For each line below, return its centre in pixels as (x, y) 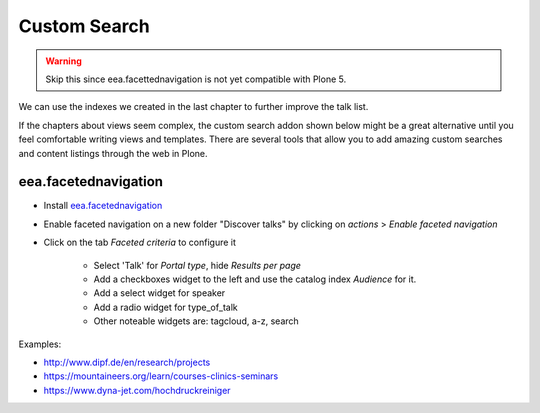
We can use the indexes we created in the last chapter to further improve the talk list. (193, 107)
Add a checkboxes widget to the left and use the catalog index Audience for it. (255, 279)
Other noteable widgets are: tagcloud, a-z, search (196, 321)
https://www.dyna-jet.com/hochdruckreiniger (137, 390)
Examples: (40, 344)
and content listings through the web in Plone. (113, 153)
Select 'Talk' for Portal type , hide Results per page (197, 265)
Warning (63, 61)
